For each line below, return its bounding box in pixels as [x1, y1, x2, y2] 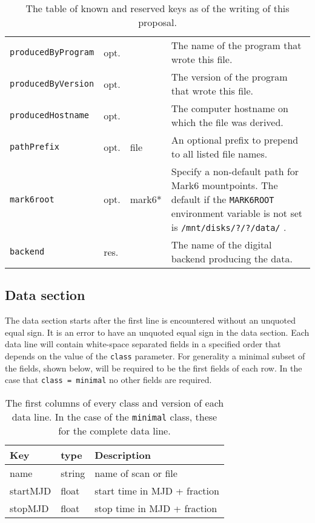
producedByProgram [10, 47, 94, 57]
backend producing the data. [171, 252, 293, 265]
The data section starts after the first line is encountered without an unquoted [5, 314, 296, 327]
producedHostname [10, 110, 89, 120]
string [61, 465, 85, 480]
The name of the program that [171, 38, 302, 52]
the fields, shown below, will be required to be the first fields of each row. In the [5, 361, 302, 374]
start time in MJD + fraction [94, 483, 219, 498]
